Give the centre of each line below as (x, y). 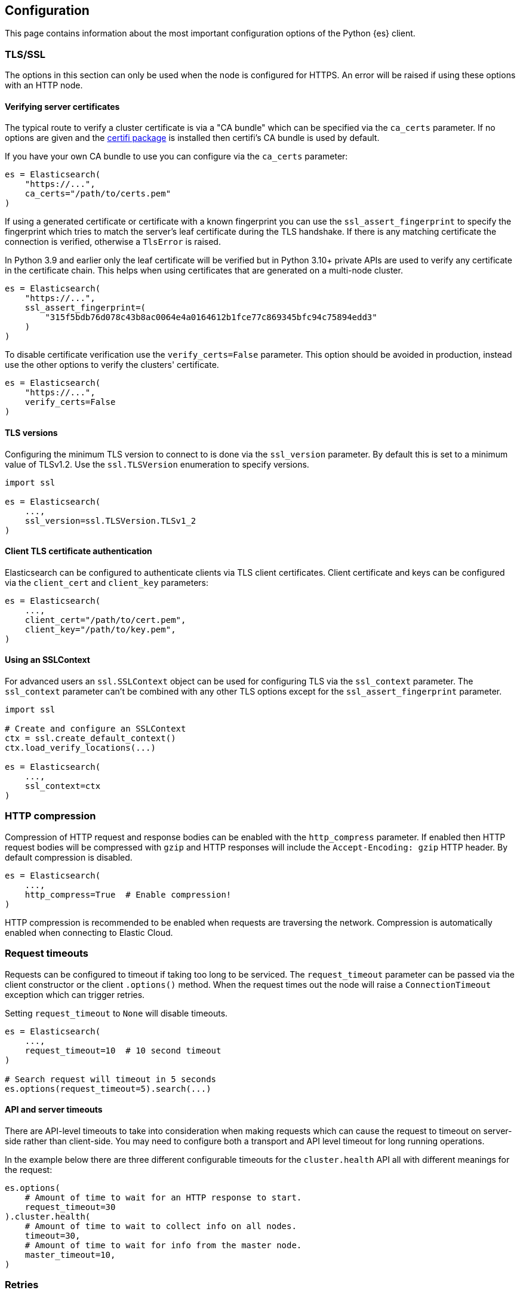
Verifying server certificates (62, 106)
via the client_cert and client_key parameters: (107, 582)
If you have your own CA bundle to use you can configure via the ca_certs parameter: (176, 156)
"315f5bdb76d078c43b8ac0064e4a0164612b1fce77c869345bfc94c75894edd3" (211, 317)
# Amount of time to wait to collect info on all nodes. (161, 1226)
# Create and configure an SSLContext (96, 729)
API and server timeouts (54, 1110)
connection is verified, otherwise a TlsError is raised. (113, 242)
